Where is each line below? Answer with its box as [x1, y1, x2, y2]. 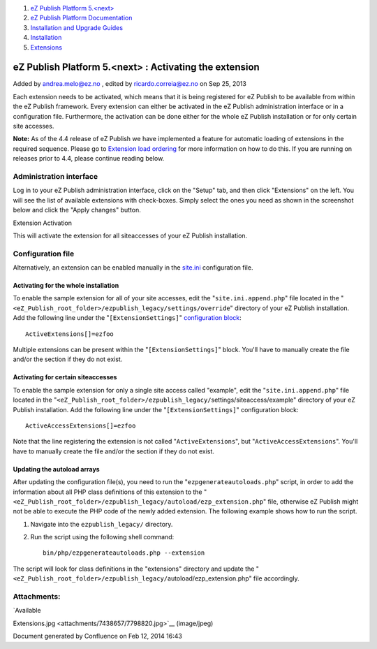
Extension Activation [13, 219, 73, 227]
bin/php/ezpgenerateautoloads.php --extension [43, 549, 205, 557]
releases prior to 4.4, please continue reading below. [13, 154, 165, 163]
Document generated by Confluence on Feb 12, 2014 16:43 [13, 632, 183, 641]
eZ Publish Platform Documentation [30, 14, 133, 22]
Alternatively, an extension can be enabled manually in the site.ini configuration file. [13, 263, 253, 272]
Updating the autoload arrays [13, 465, 101, 473]
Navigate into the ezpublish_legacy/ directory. [30, 520, 173, 528]
